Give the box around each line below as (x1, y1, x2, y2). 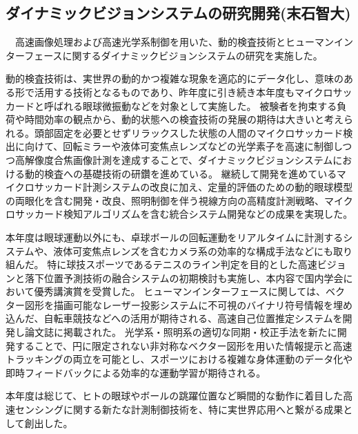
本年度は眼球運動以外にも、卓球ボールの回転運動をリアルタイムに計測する (6, 229, 344, 244)
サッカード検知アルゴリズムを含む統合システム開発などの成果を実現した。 (14, 207, 353, 221)
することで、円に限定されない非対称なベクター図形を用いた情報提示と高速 (14, 338, 352, 352)
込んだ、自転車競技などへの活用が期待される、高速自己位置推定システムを (6, 311, 343, 325)
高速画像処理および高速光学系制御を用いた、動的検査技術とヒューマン (14, 35, 334, 49)
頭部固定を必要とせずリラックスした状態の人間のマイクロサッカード (34, 125, 344, 140)
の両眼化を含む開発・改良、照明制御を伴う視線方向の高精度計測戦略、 (6, 193, 324, 207)
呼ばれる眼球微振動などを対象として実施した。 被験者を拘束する (43, 98, 337, 113)
